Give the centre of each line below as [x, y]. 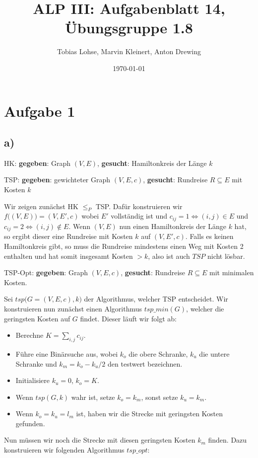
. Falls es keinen [209, 236]
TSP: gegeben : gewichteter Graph [57, 180]
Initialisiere [32, 380]
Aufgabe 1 [40, 111]
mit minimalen [232, 272]
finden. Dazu [227, 440]
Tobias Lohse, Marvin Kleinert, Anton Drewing [129, 51]
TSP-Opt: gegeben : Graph [46, 272]
